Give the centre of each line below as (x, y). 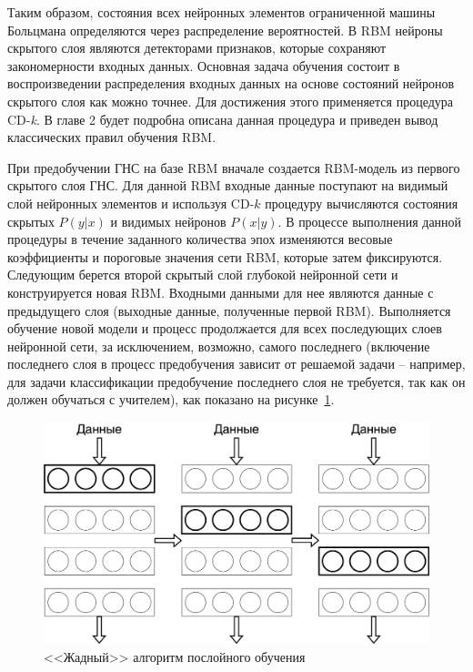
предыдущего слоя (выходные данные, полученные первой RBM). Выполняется (229, 310)
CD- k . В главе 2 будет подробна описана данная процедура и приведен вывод (223, 119)
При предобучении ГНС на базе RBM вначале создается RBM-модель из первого (234, 167)
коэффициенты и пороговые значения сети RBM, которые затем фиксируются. (225, 256)
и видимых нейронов (168, 221)
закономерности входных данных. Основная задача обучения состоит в (204, 65)
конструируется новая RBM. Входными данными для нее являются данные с (221, 292)
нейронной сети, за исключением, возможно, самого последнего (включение (219, 346)
